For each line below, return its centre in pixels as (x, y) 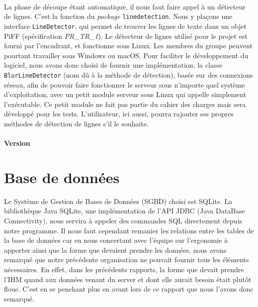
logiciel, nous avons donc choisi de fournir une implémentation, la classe (113, 65)
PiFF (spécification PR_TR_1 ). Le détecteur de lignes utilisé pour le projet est (126, 36)
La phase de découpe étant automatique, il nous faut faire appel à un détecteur (125, 6)
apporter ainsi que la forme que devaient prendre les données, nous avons (115, 250)
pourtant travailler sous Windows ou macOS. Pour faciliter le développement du (126, 55)
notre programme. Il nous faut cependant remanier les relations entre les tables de (129, 230)
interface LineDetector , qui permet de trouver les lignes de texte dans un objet (125, 26)
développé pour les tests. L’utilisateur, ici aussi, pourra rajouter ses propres (119, 114)
